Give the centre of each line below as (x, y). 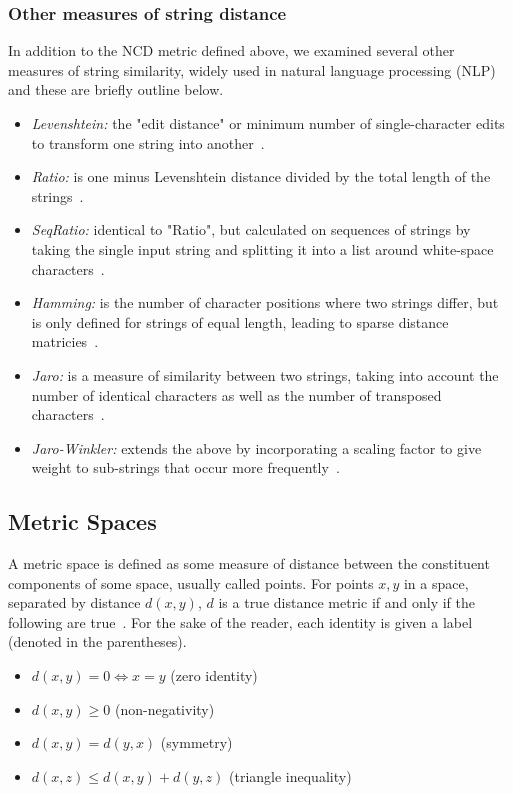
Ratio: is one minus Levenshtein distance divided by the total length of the (261, 176)
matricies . (65, 341)
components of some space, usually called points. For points (191, 582)
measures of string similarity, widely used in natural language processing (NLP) (252, 69)
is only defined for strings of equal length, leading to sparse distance (240, 321)
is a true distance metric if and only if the (346, 602)
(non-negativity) (164, 708)
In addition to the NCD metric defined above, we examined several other (231, 50)
